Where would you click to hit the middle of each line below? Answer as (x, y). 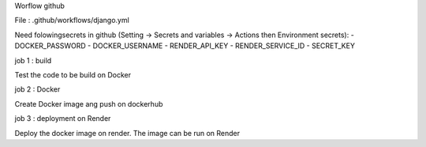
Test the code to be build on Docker (73, 74)
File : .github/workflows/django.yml (72, 21)
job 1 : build (33, 60)
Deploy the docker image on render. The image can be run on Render (127, 133)
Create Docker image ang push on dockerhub (89, 104)
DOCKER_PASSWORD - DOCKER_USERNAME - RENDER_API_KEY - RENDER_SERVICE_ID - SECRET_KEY (185, 46)
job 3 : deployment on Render (63, 119)
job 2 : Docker (37, 89)
